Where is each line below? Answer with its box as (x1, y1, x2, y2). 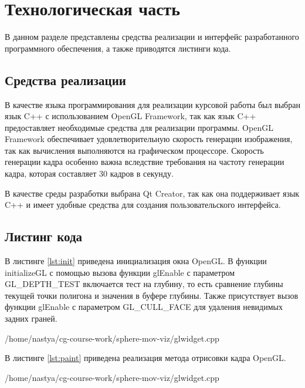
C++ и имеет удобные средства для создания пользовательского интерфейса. (5, 198, 281, 211)
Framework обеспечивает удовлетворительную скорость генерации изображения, (5, 133, 293, 145)
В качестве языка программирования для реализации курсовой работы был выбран (5, 98, 300, 110)
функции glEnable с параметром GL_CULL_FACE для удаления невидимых (5, 301, 283, 313)
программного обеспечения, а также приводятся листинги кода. (5, 42, 231, 54)
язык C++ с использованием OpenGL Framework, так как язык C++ (5, 110, 256, 122)
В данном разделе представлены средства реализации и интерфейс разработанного (5, 31, 299, 43)
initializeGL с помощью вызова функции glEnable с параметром (5, 266, 235, 278)
